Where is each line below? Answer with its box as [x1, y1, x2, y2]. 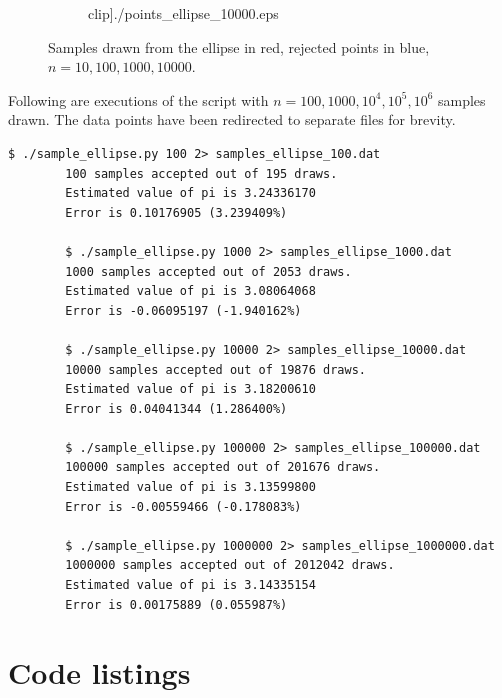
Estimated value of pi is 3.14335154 [65, 578, 316, 593]
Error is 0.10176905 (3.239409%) [65, 205, 288, 220]
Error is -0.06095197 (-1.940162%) [65, 303, 302, 318]
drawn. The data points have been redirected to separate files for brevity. [8, 109, 456, 130]
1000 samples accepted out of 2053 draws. [65, 264, 352, 279]
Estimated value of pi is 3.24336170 [65, 186, 316, 201]
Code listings [8, 652, 191, 693]
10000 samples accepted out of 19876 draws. [65, 362, 366, 377]
